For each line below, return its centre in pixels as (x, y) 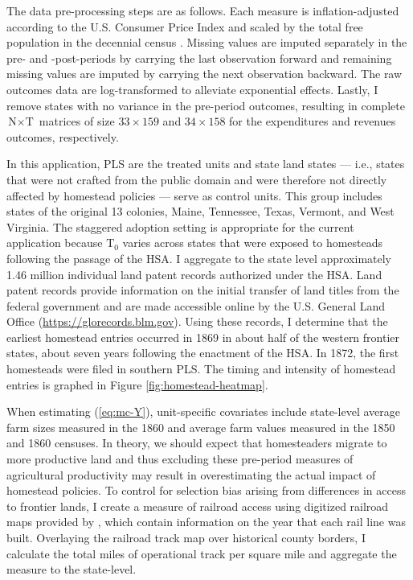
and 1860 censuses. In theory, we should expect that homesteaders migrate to (197, 443)
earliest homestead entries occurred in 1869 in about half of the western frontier (203, 337)
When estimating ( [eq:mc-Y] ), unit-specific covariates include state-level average (203, 411)
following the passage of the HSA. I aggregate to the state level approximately (199, 258)
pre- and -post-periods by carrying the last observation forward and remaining (199, 58)
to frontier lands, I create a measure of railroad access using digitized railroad (198, 506)
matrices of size (77, 121)
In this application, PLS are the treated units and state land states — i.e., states (206, 164)
